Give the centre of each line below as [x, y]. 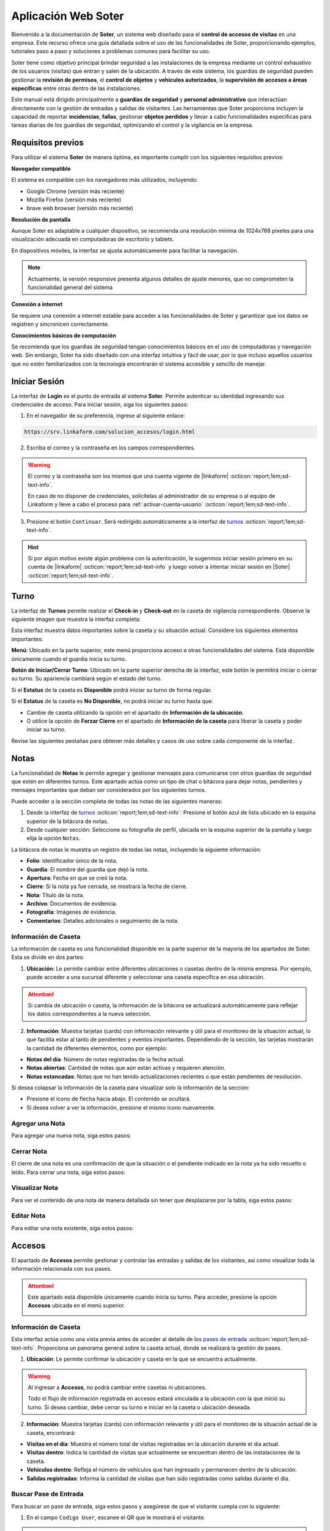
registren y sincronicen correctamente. [60, 324]
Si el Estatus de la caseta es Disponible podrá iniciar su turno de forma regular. [112, 690]
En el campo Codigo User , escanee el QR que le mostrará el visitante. [116, 1518]
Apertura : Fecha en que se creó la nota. [77, 878]
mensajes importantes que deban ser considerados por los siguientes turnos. [109, 790]
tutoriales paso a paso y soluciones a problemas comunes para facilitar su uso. [111, 51]
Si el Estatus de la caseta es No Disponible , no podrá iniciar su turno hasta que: [112, 701]
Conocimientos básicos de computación [64, 335]
